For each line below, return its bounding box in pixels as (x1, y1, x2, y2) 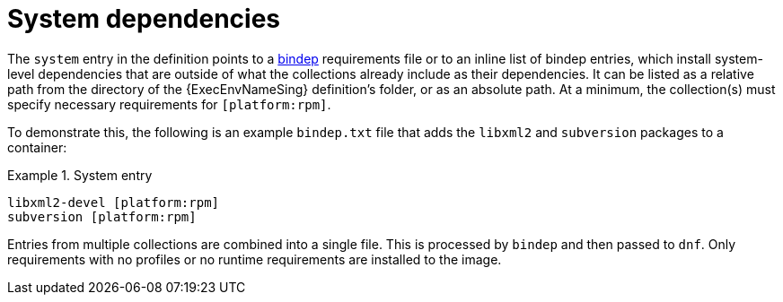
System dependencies (7, 4, 280, 34)
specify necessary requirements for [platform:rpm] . (7, 96, 331, 112)
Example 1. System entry (7, 167, 153, 183)
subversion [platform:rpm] (7, 209, 197, 224)
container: (7, 139, 67, 155)
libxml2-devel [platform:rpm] (7, 194, 220, 210)
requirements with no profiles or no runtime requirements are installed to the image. (7, 251, 502, 267)
